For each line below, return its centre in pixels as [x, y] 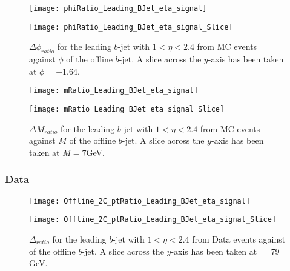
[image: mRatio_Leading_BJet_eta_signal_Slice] [127, 109]
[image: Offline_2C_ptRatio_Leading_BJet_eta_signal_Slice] [153, 220]
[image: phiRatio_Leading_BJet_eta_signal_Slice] [131, 27]
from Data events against [239, 239]
